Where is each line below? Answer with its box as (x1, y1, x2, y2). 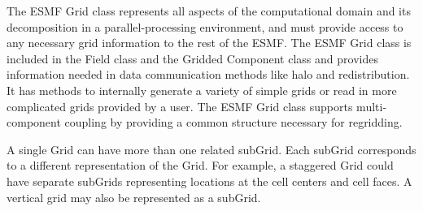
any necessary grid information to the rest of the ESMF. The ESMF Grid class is (7, 34, 412, 51)
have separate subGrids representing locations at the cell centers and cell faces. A (7, 172, 412, 189)
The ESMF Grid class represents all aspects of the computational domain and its (7, 2, 411, 19)
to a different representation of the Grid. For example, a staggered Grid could (7, 157, 394, 174)
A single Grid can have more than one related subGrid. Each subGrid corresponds (7, 140, 416, 157)
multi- (356, 97, 387, 114)
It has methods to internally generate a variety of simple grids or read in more (7, 81, 397, 98)
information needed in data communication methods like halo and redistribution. (7, 66, 410, 83)
